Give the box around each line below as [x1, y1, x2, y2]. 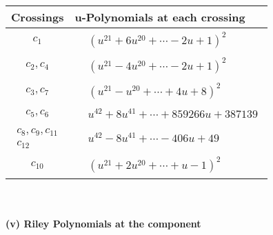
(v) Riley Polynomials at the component [6, 216, 201, 231]
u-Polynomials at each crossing [74, 9, 245, 25]
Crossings [11, 9, 64, 25]
